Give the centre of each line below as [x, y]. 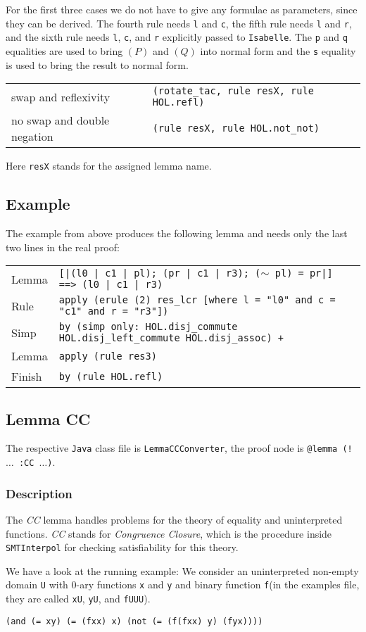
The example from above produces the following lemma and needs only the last [177, 233]
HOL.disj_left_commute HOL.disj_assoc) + [171, 338]
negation [32, 137]
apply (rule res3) [108, 356]
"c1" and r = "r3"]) [114, 311]
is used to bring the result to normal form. [97, 64]
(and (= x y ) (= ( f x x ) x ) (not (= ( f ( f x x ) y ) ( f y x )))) [134, 621]
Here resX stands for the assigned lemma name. [109, 166]
